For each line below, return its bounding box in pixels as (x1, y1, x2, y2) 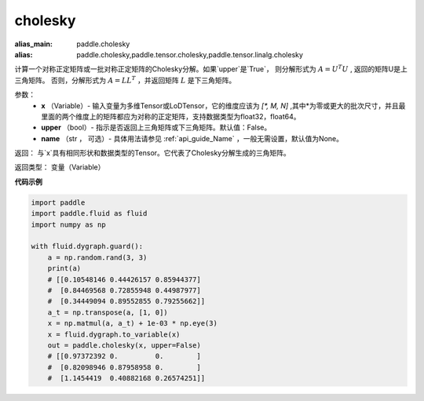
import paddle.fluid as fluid (31, 209, 148, 218)
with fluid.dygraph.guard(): (31, 242, 144, 251)
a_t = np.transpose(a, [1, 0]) (47, 308, 168, 317)
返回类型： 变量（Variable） (14, 162, 105, 172)
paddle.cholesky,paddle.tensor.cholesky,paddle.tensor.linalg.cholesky (76, 49, 304, 59)
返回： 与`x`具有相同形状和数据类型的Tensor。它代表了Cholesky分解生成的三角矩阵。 (14, 148, 291, 158)
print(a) (47, 264, 82, 273)
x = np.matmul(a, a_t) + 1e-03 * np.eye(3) (47, 319, 217, 328)
